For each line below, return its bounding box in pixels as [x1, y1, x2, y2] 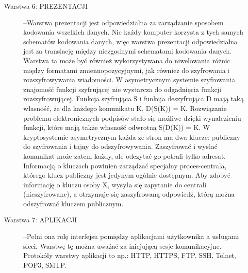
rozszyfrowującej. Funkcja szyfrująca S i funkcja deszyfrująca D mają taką [23, 93, 244, 104]
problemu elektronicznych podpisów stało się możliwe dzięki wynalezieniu [23, 112, 241, 123]
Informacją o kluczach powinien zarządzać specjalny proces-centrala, [23, 160, 227, 170]
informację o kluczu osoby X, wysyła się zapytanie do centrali [23, 179, 207, 189]
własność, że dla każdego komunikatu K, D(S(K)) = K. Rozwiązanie [23, 103, 227, 113]
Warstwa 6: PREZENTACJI [4, 1, 88, 11]
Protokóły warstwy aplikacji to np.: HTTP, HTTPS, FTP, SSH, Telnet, [23, 250, 236, 260]
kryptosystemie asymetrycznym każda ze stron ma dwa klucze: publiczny [23, 131, 240, 142]
